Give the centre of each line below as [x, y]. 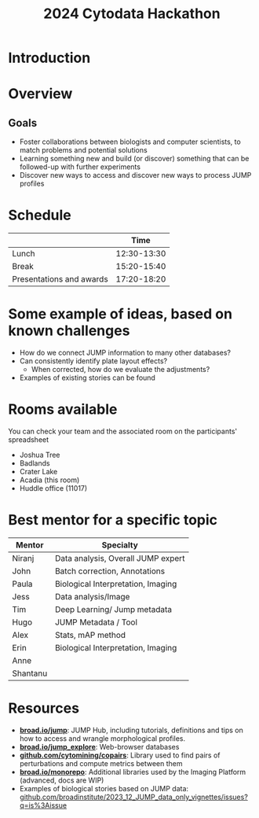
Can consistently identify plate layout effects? [93, 361]
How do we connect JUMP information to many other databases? [125, 353]
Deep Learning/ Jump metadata [113, 609]
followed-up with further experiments [80, 167]
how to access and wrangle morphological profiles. [102, 738]
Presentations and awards [60, 279]
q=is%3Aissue [43, 805]
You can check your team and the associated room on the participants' [123, 431]
